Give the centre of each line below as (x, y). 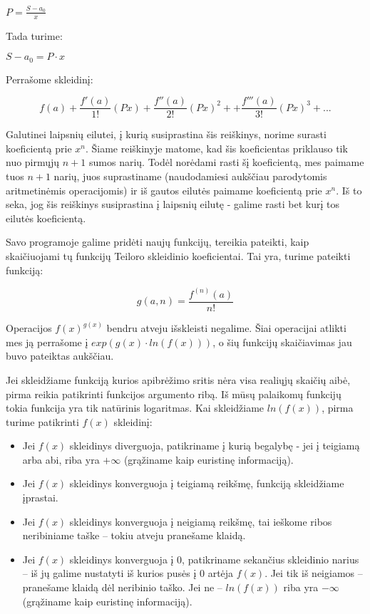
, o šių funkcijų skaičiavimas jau (282, 342)
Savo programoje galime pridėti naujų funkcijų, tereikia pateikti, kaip (158, 242)
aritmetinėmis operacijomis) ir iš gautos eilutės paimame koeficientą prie (164, 190)
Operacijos (29, 328)
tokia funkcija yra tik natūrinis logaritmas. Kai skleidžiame (135, 408)
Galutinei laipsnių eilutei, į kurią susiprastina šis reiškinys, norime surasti (166, 134)
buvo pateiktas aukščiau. (60, 356)
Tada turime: (34, 35)
